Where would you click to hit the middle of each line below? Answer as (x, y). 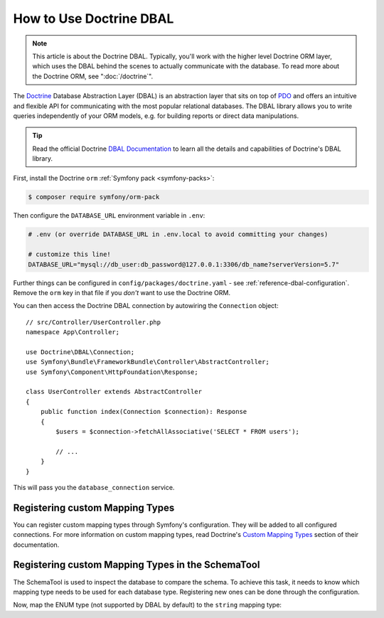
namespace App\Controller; (73, 332)
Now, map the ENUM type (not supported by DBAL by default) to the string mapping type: (148, 605)
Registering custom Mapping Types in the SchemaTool (137, 565)
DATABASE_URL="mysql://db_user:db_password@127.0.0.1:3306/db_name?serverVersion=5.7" (184, 264)
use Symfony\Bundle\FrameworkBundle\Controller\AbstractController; (148, 362)
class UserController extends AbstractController (114, 392)
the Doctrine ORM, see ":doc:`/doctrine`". (93, 76)
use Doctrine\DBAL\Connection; (80, 352)
